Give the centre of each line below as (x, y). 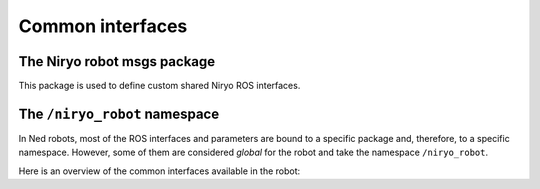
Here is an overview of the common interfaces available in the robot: (159, 171)
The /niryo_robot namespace (119, 113)
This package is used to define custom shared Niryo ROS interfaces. (159, 86)
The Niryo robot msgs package (117, 61)
